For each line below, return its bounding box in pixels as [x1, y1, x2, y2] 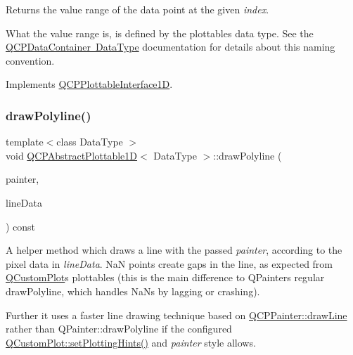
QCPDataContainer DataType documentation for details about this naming [6, 39, 335, 54]
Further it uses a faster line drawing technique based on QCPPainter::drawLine [6, 307, 347, 322]
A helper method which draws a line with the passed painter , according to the [6, 243, 342, 257]
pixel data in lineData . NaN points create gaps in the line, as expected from [6, 256, 333, 271]
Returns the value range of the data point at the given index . [6, 2, 269, 16]
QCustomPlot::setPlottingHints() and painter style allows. [6, 335, 256, 349]
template [6, 134, 44, 149]
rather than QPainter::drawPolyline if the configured [6, 321, 232, 336]
